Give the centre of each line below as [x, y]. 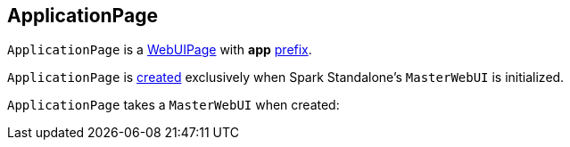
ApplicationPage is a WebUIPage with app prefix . [160, 50]
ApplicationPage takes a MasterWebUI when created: [173, 105]
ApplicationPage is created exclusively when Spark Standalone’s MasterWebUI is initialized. [286, 78]
